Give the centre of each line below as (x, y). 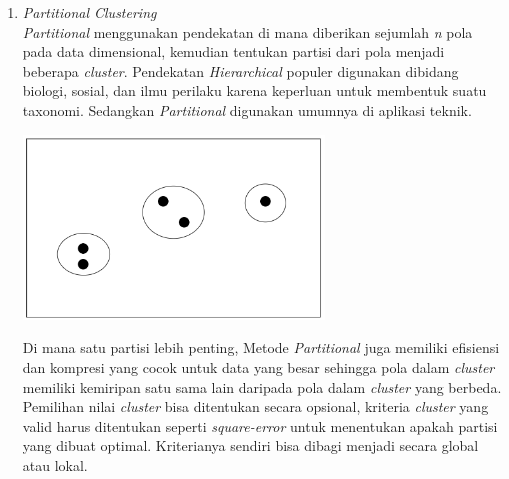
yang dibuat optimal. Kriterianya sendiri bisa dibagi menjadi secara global (250, 445)
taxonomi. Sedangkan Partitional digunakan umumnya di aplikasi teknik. (247, 109)
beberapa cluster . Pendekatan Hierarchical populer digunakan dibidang (240, 70)
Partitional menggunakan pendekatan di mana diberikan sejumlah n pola (247, 31)
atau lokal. (55, 464)
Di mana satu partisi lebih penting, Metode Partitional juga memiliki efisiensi (261, 347)
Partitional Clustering (89, 12)
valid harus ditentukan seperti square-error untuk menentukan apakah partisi (260, 425)
